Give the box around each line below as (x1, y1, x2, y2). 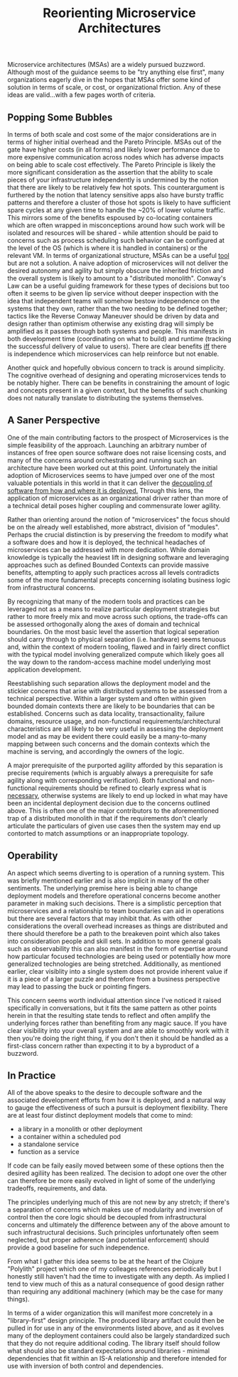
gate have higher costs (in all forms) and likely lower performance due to (7, 145, 220, 154)
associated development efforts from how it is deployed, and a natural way (7, 1096, 226, 1105)
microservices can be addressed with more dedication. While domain (7, 545, 210, 554)
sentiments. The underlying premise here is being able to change (7, 883, 198, 892)
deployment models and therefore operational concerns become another (7, 891, 221, 900)
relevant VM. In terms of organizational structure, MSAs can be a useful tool (7, 251, 229, 259)
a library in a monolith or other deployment (17, 1125, 143, 1133)
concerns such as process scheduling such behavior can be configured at (7, 237, 225, 244)
